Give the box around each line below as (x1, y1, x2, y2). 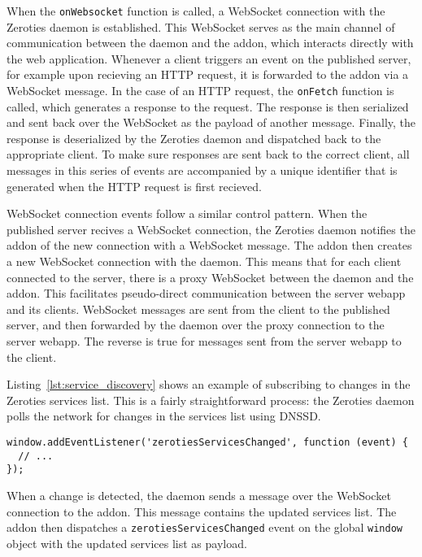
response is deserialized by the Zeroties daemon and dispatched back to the (7, 129, 381, 146)
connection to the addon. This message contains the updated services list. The (7, 503, 397, 520)
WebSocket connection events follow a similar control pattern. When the (7, 205, 368, 222)
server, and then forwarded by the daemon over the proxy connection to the (7, 316, 385, 333)
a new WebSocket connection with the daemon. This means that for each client (7, 253, 402, 270)
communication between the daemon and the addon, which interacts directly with (7, 34, 414, 51)
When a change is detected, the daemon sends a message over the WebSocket (7, 486, 391, 503)
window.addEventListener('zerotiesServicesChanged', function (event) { (7, 436, 408, 448)
